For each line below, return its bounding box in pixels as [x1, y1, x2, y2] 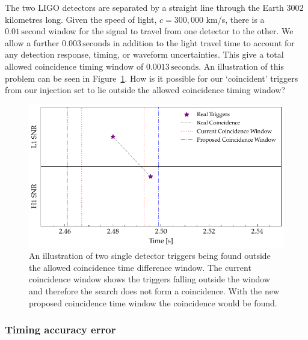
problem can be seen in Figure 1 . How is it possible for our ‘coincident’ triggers [5, 71, 298, 84]
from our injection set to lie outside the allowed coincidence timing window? [5, 83, 286, 96]
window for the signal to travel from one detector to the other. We [48, 25, 294, 37]
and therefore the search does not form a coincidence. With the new [29, 285, 280, 297]
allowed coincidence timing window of [5, 59, 144, 72]
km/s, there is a [206, 13, 265, 25]
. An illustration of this [199, 59, 284, 72]
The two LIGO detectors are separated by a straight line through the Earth [5, 1, 284, 13]
